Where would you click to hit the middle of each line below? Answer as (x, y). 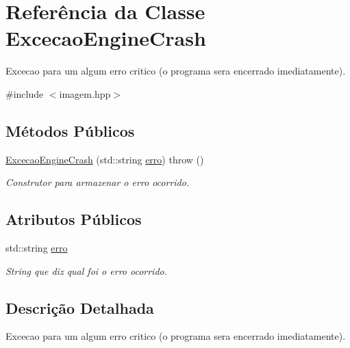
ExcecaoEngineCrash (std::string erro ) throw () (105, 159)
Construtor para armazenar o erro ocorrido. (98, 182)
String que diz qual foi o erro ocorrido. (87, 270)
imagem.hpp (85, 93)
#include (25, 93)
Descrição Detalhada (80, 307)
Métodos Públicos (70, 130)
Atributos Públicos (74, 219)
